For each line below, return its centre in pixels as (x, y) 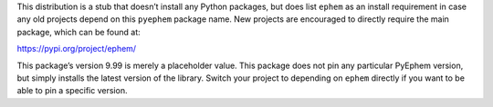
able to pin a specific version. (72, 91)
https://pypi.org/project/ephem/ (77, 49)
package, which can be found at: (79, 32)
